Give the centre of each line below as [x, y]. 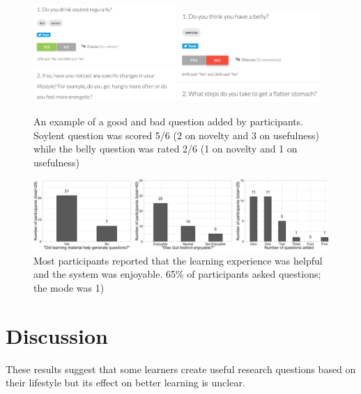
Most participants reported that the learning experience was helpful [178, 260]
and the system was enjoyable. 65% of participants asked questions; [177, 274]
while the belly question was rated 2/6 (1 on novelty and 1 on [166, 149]
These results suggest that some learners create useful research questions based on [181, 369]
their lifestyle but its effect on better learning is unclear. [125, 383]
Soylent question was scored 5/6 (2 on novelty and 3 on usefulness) [176, 135]
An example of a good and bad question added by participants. [169, 121]
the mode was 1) [69, 287]
